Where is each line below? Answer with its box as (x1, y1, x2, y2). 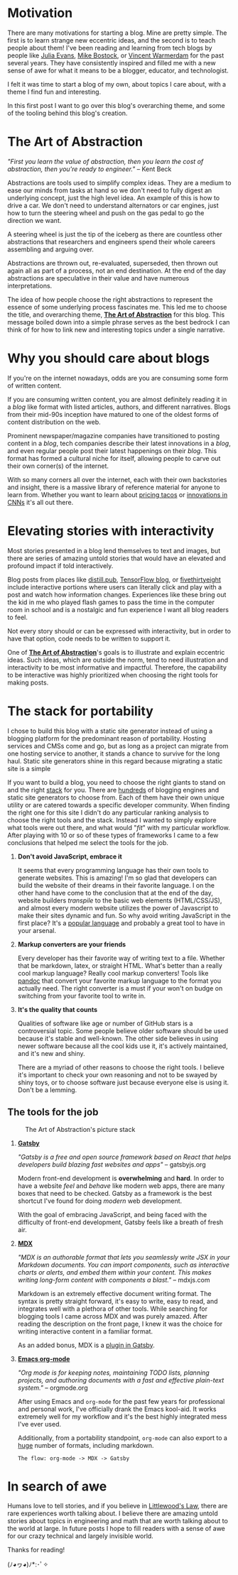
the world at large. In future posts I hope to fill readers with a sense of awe (7, 1525, 226, 1533)
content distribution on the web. (7, 418, 101, 426)
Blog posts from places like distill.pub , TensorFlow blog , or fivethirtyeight (7, 575, 222, 584)
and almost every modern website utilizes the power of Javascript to (17, 903, 219, 912)
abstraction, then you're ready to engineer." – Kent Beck (7, 165, 172, 173)
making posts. (7, 678, 49, 687)
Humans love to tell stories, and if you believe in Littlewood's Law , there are (7, 1502, 228, 1510)
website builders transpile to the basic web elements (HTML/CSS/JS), (17, 896, 222, 905)
